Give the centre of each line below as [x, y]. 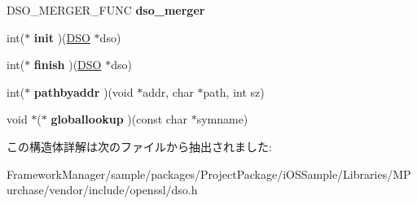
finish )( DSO [68, 65]
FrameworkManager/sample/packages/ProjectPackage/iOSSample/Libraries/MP [209, 174]
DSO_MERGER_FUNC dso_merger [106, 10]
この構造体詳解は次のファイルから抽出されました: [139, 146]
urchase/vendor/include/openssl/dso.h [102, 190]
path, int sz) [234, 91]
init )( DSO [62, 37]
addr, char [168, 91]
